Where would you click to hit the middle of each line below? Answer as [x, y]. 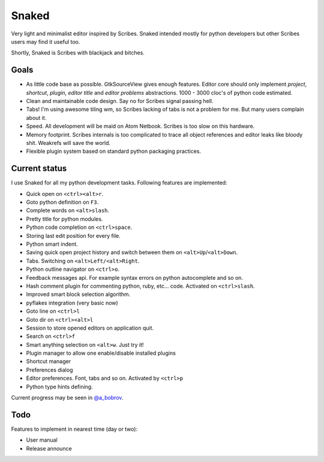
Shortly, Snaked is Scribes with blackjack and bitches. [78, 53]
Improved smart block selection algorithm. [78, 294]
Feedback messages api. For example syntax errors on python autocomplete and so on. [134, 277]
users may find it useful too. [46, 41]
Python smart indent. [52, 244]
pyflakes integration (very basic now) [72, 303]
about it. [36, 117]
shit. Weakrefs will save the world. [68, 143]
